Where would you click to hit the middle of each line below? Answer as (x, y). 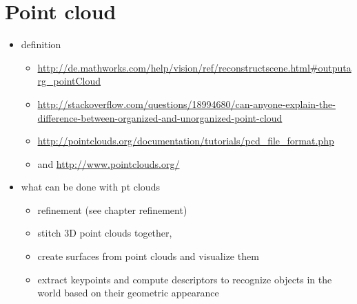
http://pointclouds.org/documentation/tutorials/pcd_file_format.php (186, 141)
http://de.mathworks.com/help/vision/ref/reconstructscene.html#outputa (194, 67)
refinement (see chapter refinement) (112, 209)
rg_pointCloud (69, 81)
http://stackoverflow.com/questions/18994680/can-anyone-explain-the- (186, 104)
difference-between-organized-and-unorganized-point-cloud (160, 117)
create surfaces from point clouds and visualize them (148, 256)
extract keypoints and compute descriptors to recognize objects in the (185, 279)
